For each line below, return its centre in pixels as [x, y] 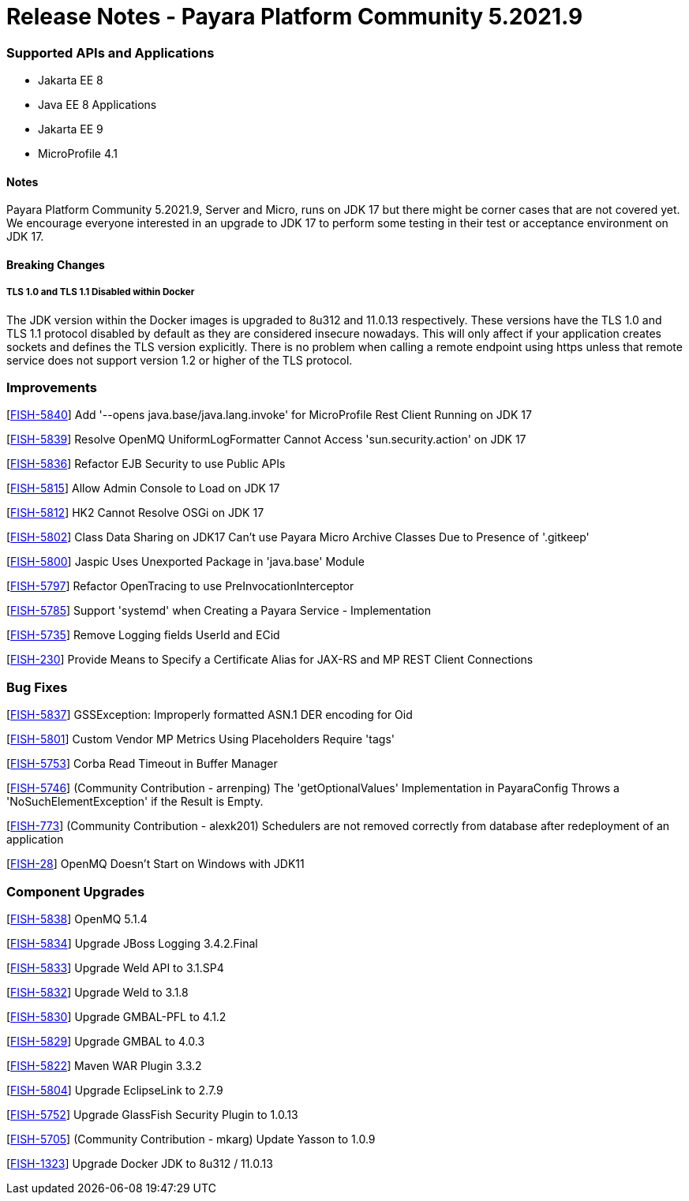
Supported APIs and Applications [110, 52]
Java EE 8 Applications [97, 105]
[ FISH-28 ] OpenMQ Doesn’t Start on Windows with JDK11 [155, 864]
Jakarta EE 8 [71, 80]
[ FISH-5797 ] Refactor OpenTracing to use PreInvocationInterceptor [180, 586]
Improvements [52, 388]
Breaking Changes [56, 264]
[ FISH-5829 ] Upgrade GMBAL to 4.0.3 [106, 1041]
